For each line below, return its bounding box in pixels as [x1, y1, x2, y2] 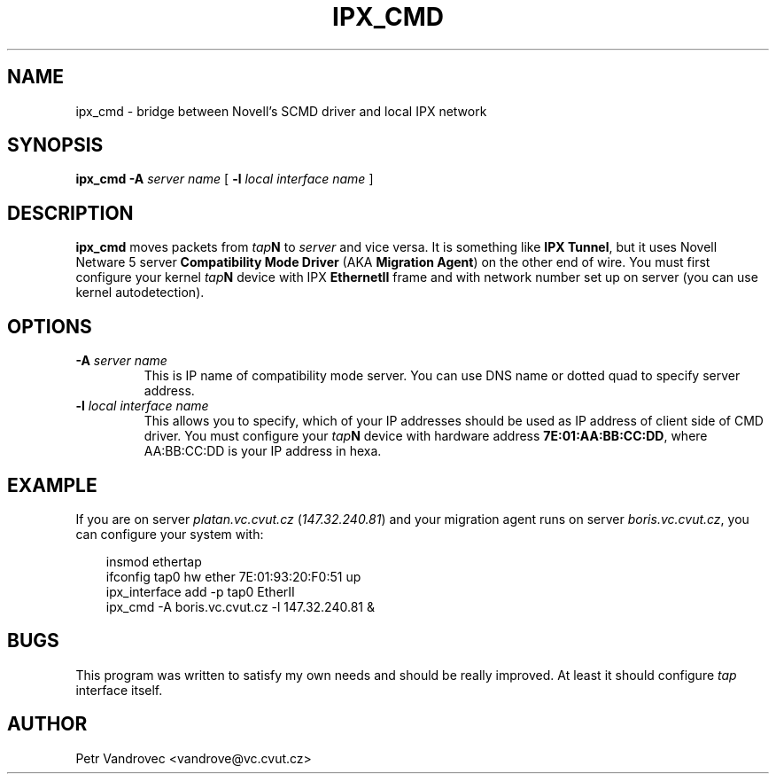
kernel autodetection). [75, 285, 205, 301]
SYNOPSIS [7, 134, 104, 157]
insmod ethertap [105, 553, 202, 569]
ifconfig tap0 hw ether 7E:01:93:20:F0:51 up [105, 568, 361, 584]
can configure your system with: [75, 526, 264, 542]
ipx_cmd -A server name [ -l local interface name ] [75, 171, 374, 187]
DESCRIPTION [7, 201, 134, 224]
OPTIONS [7, 315, 92, 338]
